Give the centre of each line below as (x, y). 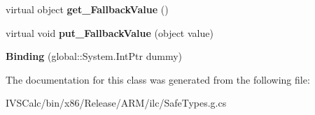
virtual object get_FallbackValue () (87, 9)
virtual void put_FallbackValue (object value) (110, 32)
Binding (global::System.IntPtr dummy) (94, 56)
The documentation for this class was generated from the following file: (158, 79)
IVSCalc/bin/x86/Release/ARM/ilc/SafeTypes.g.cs (116, 103)
